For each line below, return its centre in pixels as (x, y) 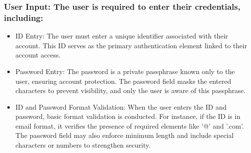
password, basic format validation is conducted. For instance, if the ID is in (128, 116)
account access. (38, 55)
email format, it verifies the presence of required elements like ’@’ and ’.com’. (130, 125)
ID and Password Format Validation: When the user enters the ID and (121, 106)
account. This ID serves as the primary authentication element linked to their (131, 45)
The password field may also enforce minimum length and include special (125, 135)
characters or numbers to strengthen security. (83, 145)
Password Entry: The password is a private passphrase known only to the (125, 71)
